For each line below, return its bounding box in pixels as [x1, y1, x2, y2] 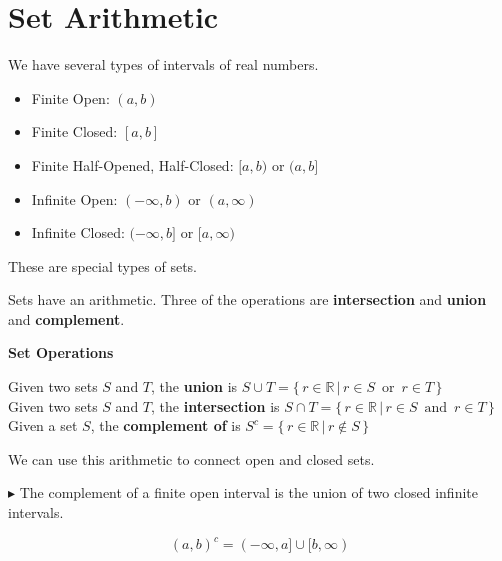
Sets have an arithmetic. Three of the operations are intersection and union [8, 289, 487, 310]
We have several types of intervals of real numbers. [8, 54, 319, 75]
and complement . [8, 308, 125, 329]
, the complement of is [90, 415, 241, 436]
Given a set [8, 415, 78, 436]
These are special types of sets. [8, 255, 197, 276]
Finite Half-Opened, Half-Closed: [31, 154, 234, 175]
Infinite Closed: [31, 222, 125, 243]
